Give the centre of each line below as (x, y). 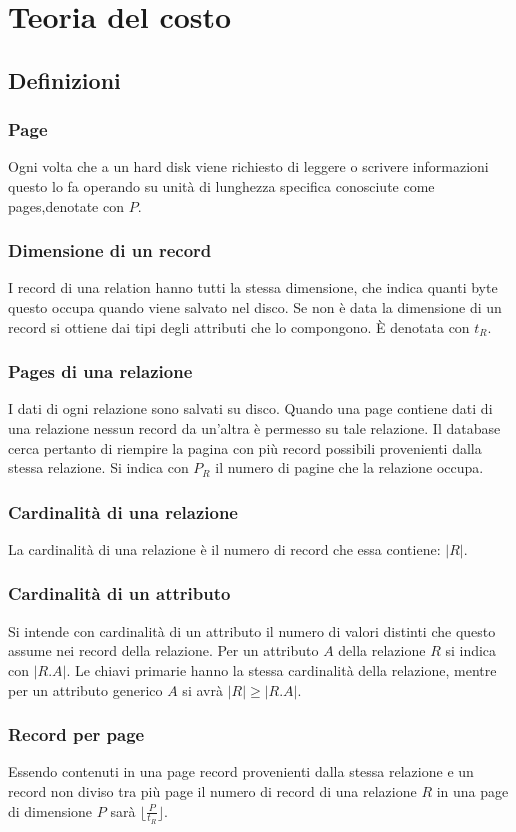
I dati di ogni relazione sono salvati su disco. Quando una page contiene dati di (250, 408)
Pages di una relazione (100, 371)
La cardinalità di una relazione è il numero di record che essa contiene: (224, 548)
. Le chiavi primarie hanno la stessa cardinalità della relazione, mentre (281, 669)
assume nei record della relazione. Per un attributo (163, 650)
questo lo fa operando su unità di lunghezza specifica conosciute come (221, 185)
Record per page (76, 734)
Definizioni (64, 79)
